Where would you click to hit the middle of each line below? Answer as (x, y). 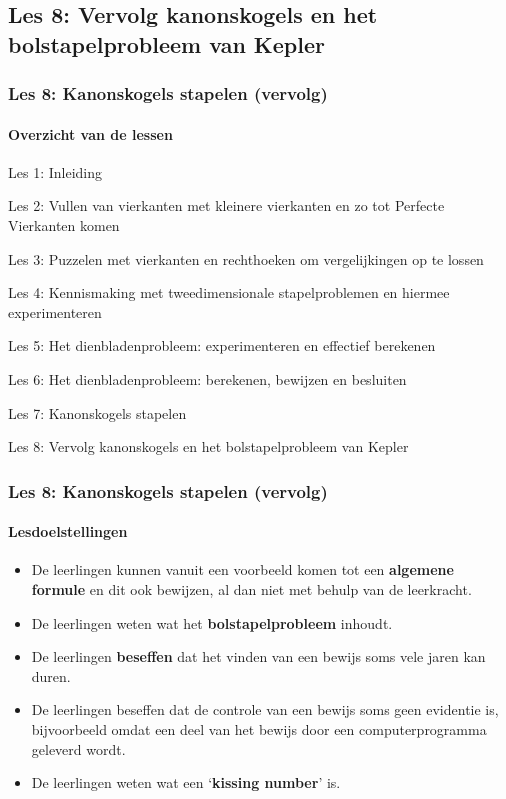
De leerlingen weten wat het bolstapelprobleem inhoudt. (212, 622)
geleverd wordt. (78, 748)
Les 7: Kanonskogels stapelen (97, 412)
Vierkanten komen (64, 225)
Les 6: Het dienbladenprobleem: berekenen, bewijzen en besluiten (207, 378)
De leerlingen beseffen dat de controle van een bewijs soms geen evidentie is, (265, 709)
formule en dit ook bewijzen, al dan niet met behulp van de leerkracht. (251, 588)
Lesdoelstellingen (68, 531)
